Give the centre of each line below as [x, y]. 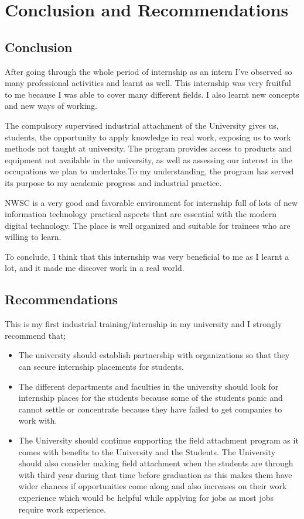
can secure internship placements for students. [101, 367]
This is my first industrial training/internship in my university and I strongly [144, 324]
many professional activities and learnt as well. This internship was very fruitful [148, 83]
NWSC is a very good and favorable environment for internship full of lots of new [151, 202]
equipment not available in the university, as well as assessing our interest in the [149, 159]
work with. [38, 420]
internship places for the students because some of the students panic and [151, 398]
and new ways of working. [51, 106]
